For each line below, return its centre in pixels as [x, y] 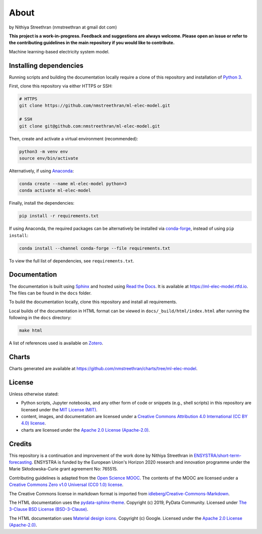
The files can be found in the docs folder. [50, 293]
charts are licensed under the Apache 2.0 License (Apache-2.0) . [85, 430]
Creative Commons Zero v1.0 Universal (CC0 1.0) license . [66, 485]
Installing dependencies [46, 65]
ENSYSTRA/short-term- [218, 455]
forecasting [20, 462]
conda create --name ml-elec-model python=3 [73, 184]
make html [31, 331]
